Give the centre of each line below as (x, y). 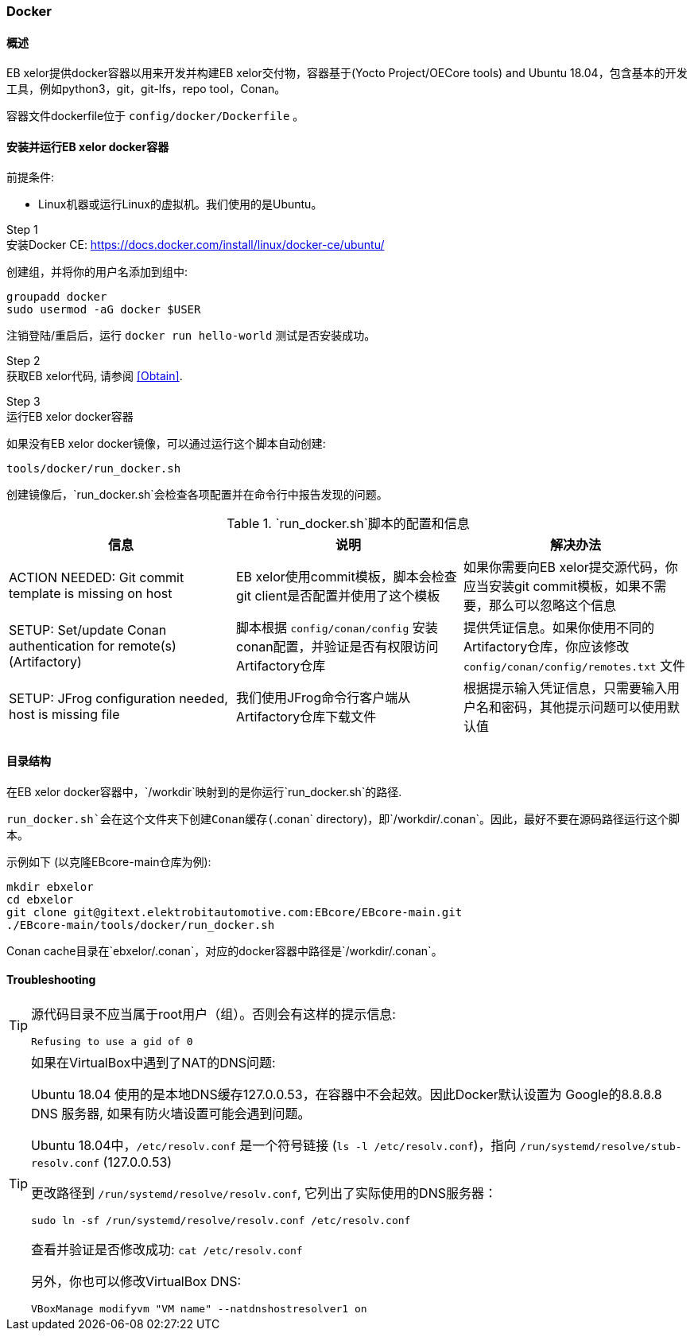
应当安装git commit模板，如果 (552, 587)
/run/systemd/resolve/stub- (601, 1146)
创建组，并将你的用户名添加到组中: (97, 272)
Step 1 (22, 230)
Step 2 (23, 361)
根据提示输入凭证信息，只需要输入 (565, 688)
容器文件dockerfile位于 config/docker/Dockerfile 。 (155, 116)
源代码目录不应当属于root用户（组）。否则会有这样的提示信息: (213, 1014)
